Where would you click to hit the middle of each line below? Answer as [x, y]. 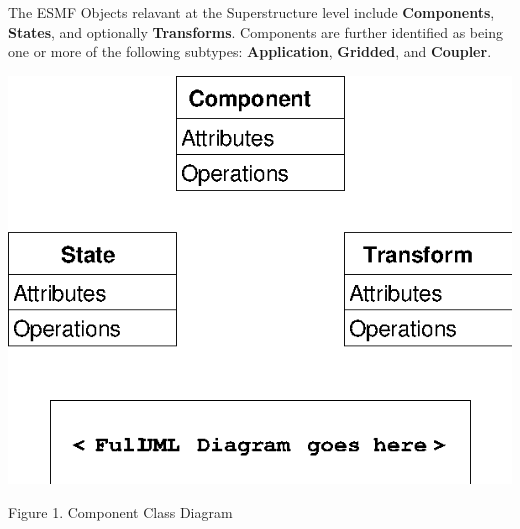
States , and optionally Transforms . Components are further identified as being [255, 31]
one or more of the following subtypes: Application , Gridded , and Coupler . [250, 51]
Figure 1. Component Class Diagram [120, 511]
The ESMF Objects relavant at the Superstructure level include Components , [251, 12]
